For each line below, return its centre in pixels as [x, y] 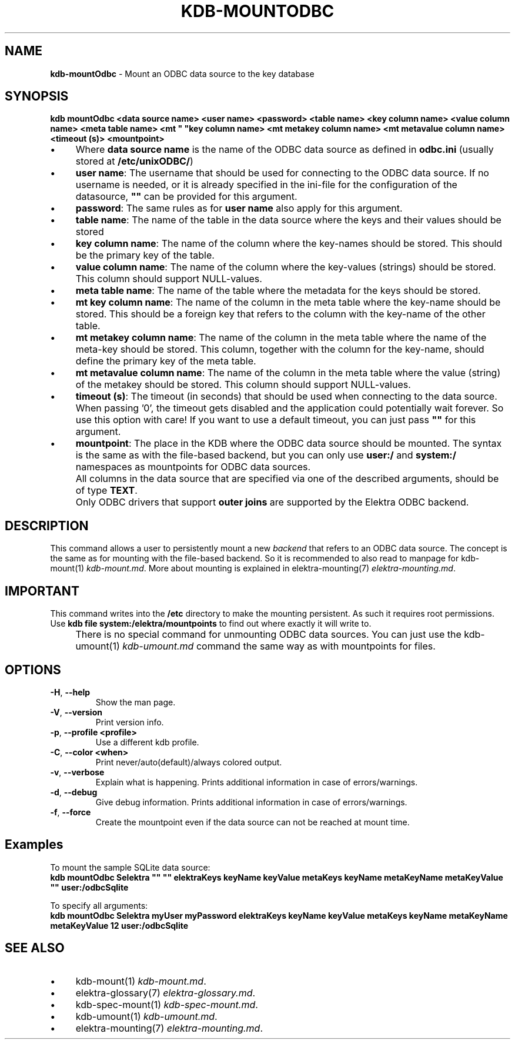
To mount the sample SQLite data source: [130, 867]
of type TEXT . [106, 491]
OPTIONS [33, 670]
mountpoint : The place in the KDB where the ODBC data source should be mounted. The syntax [289, 444]
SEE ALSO [35, 948]
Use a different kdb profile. [147, 742]
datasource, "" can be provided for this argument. [186, 197]
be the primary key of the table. [145, 255]
